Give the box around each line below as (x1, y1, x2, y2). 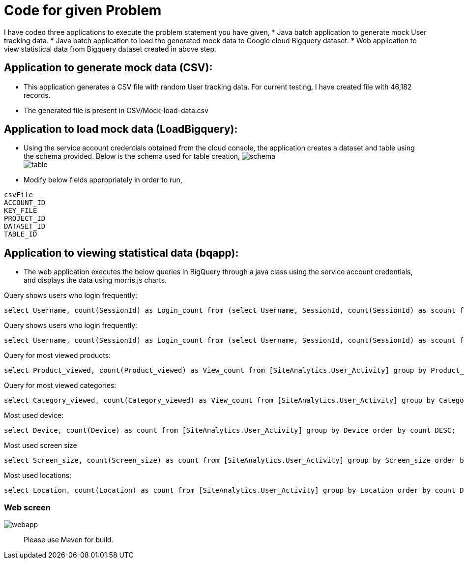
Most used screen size (4, 441, 77, 450)
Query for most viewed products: (4, 351, 111, 360)
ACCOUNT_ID (4, 199, 46, 207)
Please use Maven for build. (24, 535, 114, 544)
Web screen (4, 502, 51, 512)
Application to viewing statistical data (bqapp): (4, 246, 239, 259)
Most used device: (4, 411, 64, 420)
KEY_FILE (4, 207, 37, 215)
